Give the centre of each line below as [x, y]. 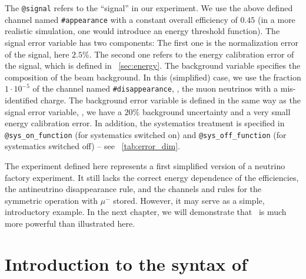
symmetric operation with [51, 200]
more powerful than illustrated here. [70, 223]
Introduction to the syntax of [126, 263]
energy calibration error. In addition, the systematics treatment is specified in [145, 123]
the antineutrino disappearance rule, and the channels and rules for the [133, 189]
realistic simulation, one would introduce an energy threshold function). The [142, 31]
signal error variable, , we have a [63, 111]
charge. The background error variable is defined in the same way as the [171, 100]
